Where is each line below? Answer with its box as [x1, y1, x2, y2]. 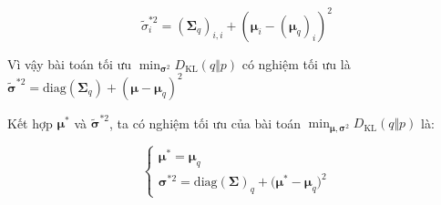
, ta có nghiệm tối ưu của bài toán [109, 113, 302, 132]
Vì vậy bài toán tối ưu [7, 54, 132, 73]
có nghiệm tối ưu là [241, 54, 351, 73]
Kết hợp [7, 113, 53, 132]
